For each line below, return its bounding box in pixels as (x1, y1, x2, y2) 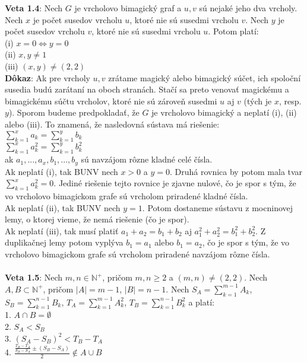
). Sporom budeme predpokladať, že (8, 106, 140, 119)
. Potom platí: (208, 25, 259, 37)
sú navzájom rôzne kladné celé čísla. (81, 153, 213, 165)
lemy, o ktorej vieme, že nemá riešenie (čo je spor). (5, 213, 189, 225)
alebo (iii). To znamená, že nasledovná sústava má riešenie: (5, 117, 220, 130)
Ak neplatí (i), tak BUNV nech (5, 165, 118, 177)
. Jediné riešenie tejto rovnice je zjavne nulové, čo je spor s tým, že (53, 177, 296, 189)
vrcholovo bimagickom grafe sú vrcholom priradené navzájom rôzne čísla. (5, 247, 270, 260)
